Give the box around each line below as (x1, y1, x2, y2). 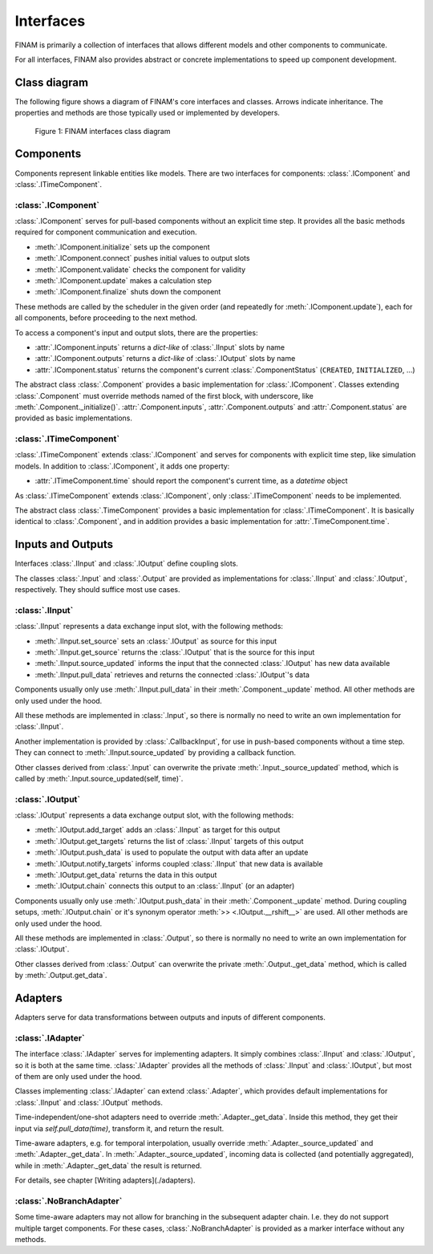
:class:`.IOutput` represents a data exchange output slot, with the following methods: (14, 810, 294, 820)
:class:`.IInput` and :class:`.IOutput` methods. (14, 1098, 164, 1107)
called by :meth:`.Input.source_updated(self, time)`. (14, 773, 184, 783)
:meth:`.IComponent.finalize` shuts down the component (34, 287, 221, 297)
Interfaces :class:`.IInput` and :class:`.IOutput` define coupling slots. (14, 558, 238, 569)
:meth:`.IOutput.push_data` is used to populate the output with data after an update (34, 847, 309, 858)
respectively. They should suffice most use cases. (14, 585, 180, 595)
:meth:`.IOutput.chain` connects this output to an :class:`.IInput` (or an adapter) (34, 881, 295, 891)
